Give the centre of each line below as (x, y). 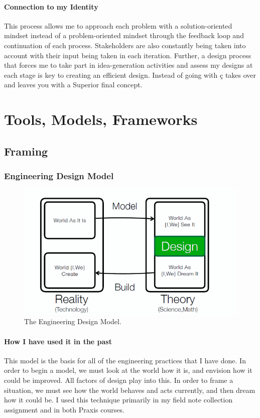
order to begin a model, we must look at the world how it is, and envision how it (128, 370)
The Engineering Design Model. (73, 321)
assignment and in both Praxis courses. (64, 409)
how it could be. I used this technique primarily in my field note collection (118, 400)
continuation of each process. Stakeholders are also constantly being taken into (125, 45)
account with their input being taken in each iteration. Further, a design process (128, 55)
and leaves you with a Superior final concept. (73, 85)
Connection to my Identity (51, 6)
